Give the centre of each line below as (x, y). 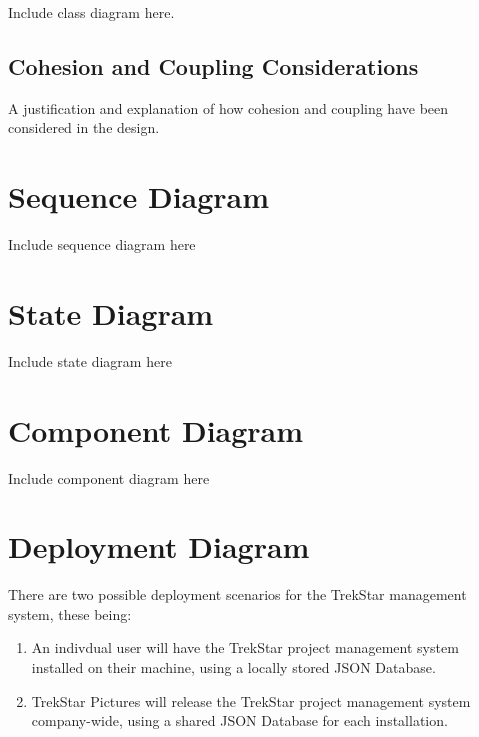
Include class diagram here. (91, 12)
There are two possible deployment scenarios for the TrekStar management (237, 594)
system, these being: (70, 613)
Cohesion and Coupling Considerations (213, 65)
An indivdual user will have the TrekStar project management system (245, 647)
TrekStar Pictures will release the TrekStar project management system (251, 700)
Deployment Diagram (159, 546)
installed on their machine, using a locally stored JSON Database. (233, 667)
